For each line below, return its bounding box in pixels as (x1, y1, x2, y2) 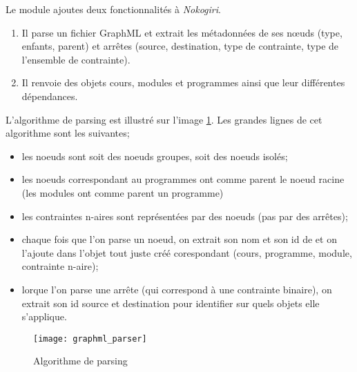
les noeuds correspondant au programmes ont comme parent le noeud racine (21, 172, 345, 186)
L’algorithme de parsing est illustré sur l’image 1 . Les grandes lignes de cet (6, 112, 322, 126)
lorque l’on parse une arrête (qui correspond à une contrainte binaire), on (21, 282, 332, 296)
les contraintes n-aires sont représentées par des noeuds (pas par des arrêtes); (21, 208, 348, 223)
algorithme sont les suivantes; (6, 126, 130, 140)
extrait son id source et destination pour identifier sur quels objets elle (21, 295, 320, 310)
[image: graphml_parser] (33, 333, 147, 344)
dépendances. (21, 88, 78, 103)
